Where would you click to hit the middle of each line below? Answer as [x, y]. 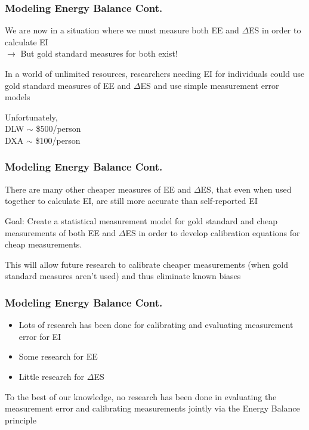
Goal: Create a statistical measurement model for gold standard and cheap [141, 220]
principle [21, 420]
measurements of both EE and [61, 232]
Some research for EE [58, 356]
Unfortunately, [31, 117]
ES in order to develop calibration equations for [213, 232]
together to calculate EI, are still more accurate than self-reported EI [131, 201]
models [18, 97]
